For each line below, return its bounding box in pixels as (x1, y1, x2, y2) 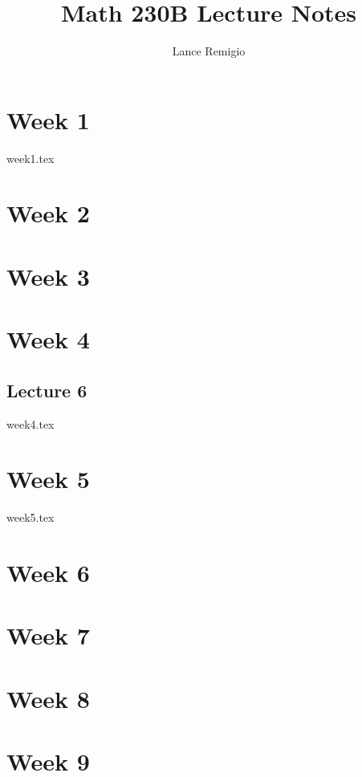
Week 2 (6, 197, 90, 230)
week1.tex (6, 149, 55, 166)
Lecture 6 (6, 377, 87, 402)
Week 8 (6, 681, 90, 714)
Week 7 (6, 619, 90, 652)
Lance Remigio (172, 43, 246, 59)
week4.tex (6, 415, 55, 432)
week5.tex (6, 509, 55, 526)
